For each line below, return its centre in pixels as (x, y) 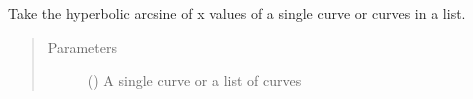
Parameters (82, 46)
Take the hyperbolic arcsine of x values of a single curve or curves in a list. (237, 13)
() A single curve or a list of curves (194, 80)
